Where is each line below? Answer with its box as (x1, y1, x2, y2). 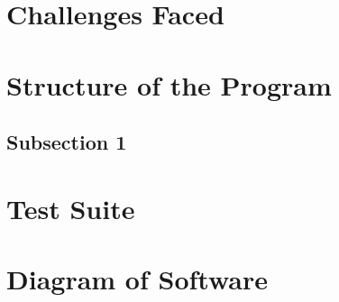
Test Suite (6, 189, 135, 226)
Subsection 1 (6, 128, 127, 156)
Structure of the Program (6, 66, 332, 103)
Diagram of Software (6, 261, 268, 297)
